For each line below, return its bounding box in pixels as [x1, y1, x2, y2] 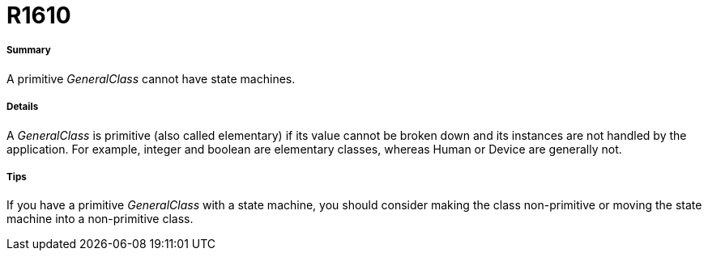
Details [6, 101, 39, 113]
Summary [6, 44, 51, 57]
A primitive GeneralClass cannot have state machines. [6, 71, 296, 86]
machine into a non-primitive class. [6, 212, 194, 226]
